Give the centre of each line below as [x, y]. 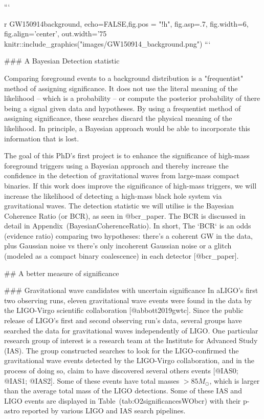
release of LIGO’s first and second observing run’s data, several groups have [123, 320]
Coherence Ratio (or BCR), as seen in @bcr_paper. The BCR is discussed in [125, 215]
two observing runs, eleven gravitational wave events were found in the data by [128, 300]
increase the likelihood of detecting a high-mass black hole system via [113, 195]
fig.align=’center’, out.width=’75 [56, 34]
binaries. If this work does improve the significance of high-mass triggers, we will [130, 185]
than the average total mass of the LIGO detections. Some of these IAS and [123, 391]
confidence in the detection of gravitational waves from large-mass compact [122, 175]
